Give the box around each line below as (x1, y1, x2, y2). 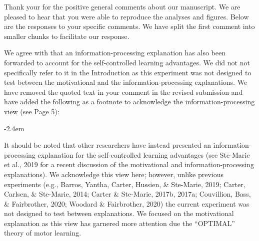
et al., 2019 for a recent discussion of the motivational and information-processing (4, 159, 254, 170)
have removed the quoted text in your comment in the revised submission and (4, 86, 243, 97)
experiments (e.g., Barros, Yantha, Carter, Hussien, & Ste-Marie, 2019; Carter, (4, 179, 245, 189)
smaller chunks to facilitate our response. (4, 30, 129, 41)
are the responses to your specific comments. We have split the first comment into (4, 21, 255, 31)
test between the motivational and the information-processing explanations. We (4, 77, 247, 87)
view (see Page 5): (4, 106, 59, 116)
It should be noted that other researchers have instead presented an (4, 140, 211, 150)
